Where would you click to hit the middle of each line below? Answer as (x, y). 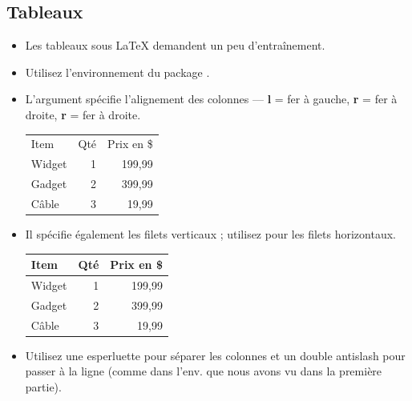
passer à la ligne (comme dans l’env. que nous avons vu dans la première (204, 371)
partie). (43, 386)
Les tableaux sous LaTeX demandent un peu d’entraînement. (175, 45)
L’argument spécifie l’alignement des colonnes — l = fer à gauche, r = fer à (211, 99)
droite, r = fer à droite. (83, 114)
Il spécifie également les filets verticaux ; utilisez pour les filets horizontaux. (210, 233)
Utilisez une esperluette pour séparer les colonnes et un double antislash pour (215, 355)
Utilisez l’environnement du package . (117, 72)
